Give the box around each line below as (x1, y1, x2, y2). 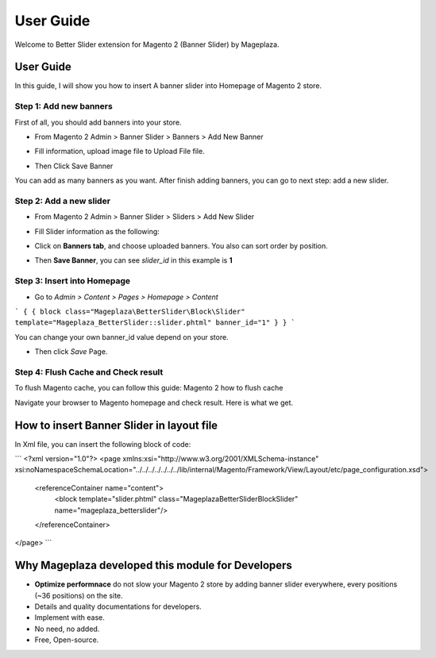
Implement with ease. (34, 613, 105, 622)
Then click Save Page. (34, 347, 108, 356)
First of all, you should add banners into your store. (14, 117, 182, 127)
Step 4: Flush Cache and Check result (14, 366, 164, 377)
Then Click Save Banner (34, 161, 114, 171)
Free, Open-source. (34, 635, 99, 645)
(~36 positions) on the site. (34, 591, 123, 600)
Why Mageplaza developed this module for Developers (14, 559, 293, 572)
